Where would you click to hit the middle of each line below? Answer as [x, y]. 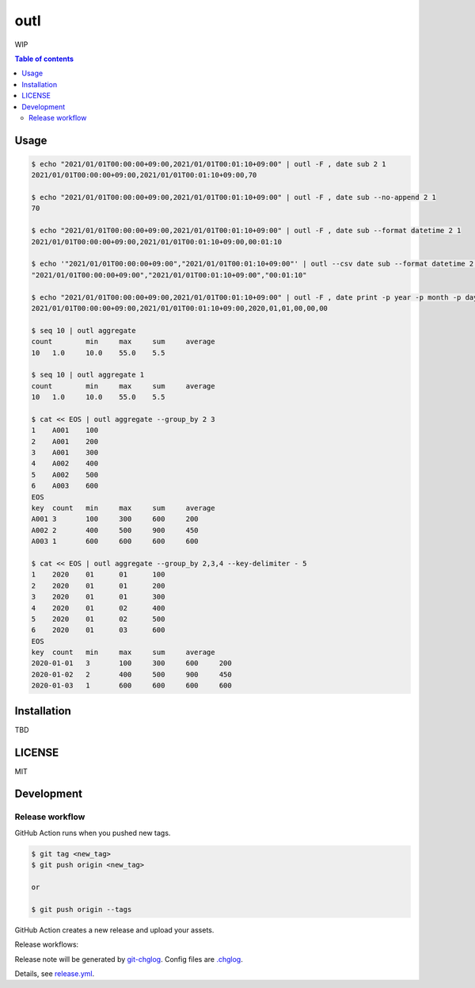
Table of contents [44, 59]
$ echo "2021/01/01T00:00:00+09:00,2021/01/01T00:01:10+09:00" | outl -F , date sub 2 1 [209, 164]
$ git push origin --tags [82, 909]
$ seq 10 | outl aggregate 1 [88, 375]
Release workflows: [47, 944]
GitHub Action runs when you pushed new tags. [93, 833]
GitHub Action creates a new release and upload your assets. [114, 930]
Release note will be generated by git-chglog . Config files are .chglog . [129, 959]
